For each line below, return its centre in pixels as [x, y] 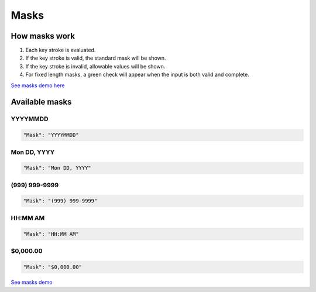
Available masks [41, 102]
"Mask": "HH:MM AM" [51, 234]
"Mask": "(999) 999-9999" [60, 201]
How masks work [43, 36]
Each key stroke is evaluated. [61, 50]
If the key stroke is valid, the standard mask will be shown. [96, 58]
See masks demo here [38, 85]
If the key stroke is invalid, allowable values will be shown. [95, 66]
